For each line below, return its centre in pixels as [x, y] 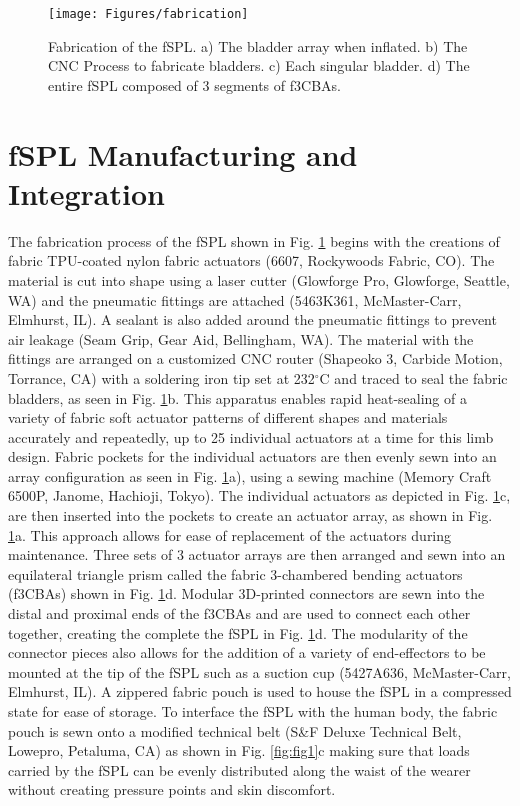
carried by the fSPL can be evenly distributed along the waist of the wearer [239, 769]
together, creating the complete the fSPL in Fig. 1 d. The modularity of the [238, 632]
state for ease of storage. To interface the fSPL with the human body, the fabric [253, 711]
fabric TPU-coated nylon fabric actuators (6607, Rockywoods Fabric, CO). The [251, 260]
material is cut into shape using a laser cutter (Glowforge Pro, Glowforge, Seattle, [259, 279]
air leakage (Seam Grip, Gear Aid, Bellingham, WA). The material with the [241, 338]
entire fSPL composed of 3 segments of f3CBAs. [194, 84]
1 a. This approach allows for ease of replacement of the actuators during [230, 534]
